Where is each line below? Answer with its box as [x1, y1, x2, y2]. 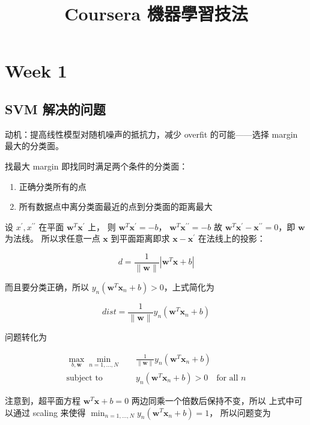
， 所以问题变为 [209, 406, 271, 418]
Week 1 [5, 58, 67, 83]
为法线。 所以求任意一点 [5, 232, 100, 245]
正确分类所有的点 [19, 180, 87, 192]
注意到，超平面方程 [5, 394, 81, 406]
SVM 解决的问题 [5, 99, 106, 118]
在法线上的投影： [198, 232, 266, 245]
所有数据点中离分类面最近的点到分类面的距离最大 [19, 200, 213, 213]
